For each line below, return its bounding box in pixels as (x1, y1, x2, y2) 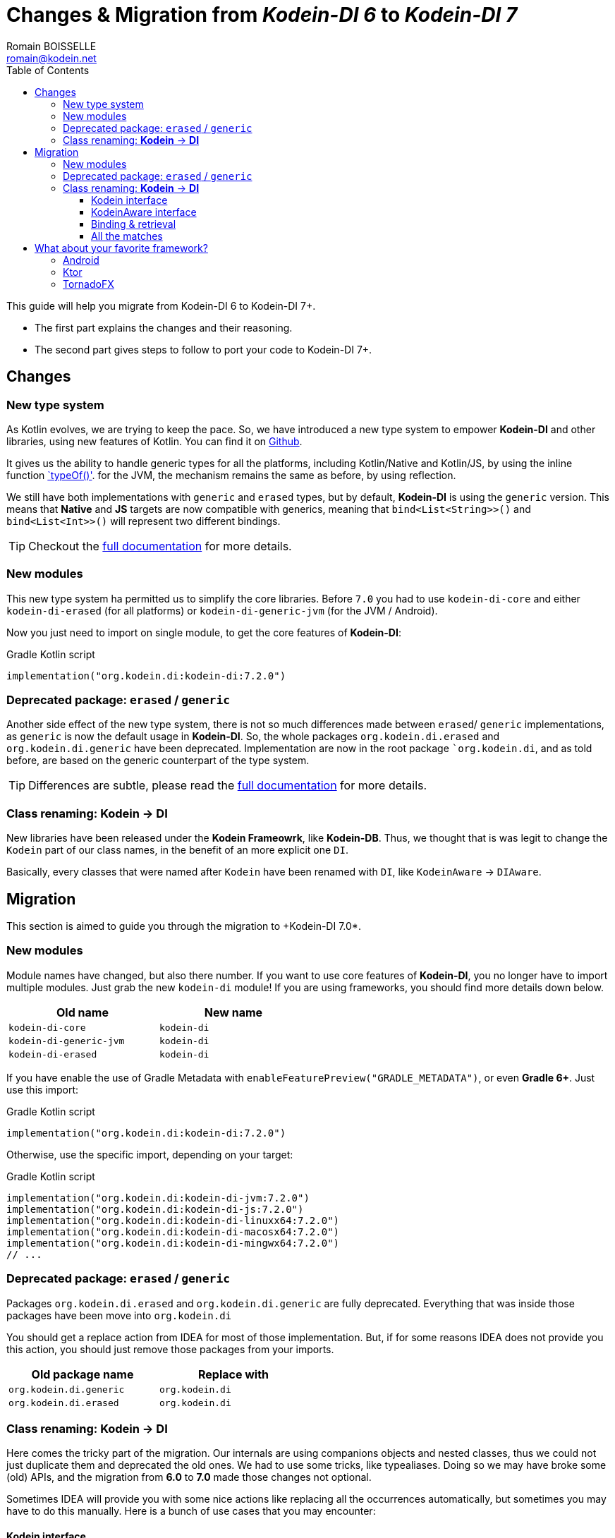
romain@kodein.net (6, 52, 97, 64)
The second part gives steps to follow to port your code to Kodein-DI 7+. (35, 343, 372, 356)
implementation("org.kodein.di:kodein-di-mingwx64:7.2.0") (6, 1237, 340, 1249)
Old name (56, 1005, 109, 1019)
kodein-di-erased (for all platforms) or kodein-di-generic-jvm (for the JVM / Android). (6, 604, 438, 617)
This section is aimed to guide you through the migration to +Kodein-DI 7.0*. (6, 920, 361, 933)
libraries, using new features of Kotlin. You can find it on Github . (6, 435, 303, 447)
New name (204, 1005, 263, 1019)
